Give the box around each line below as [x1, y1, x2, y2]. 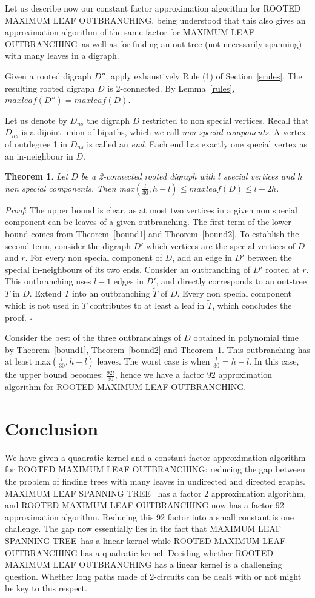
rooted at [265, 263, 300, 275]
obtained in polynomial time [193, 331, 299, 344]
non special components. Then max [5, 181, 134, 194]
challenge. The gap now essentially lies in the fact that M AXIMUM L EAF [5, 522, 281, 535]
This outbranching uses [5, 275, 91, 287]
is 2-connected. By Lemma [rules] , [107, 81, 235, 94]
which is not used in [5, 298, 79, 311]
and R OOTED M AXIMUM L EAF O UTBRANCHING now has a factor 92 [5, 499, 284, 511]
